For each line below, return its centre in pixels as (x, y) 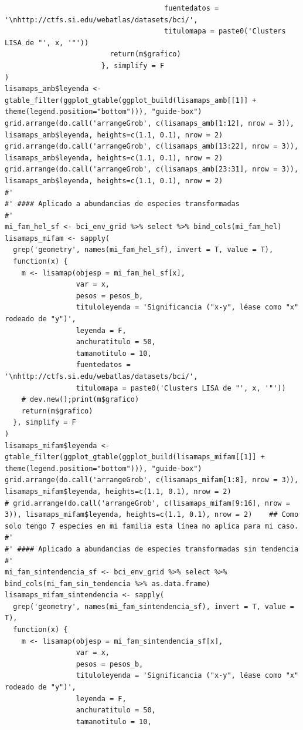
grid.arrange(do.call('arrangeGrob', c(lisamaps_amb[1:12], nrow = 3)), (149, 123)
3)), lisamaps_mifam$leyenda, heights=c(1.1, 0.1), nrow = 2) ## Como (152, 515)
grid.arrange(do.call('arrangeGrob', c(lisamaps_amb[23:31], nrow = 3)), (152, 169)
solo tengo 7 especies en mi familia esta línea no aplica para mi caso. (152, 526)
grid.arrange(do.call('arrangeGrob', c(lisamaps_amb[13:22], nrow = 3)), (152, 147)
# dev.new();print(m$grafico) (80, 400)
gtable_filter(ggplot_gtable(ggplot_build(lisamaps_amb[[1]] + (131, 100)
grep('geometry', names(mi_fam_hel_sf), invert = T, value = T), (143, 250)
